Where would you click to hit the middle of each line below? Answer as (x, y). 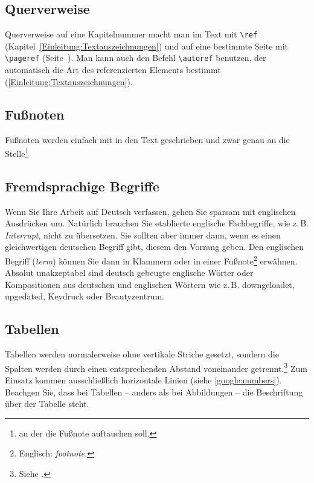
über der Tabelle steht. (47, 404)
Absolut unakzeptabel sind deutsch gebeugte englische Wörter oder (129, 273)
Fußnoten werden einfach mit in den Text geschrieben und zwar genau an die (147, 139)
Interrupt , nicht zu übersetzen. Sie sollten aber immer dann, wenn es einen (143, 235)
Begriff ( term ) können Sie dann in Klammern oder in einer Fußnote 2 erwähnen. (151, 260)
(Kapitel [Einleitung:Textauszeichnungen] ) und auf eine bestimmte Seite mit (147, 46)
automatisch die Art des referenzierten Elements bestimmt (113, 70)
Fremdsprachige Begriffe (82, 186)
